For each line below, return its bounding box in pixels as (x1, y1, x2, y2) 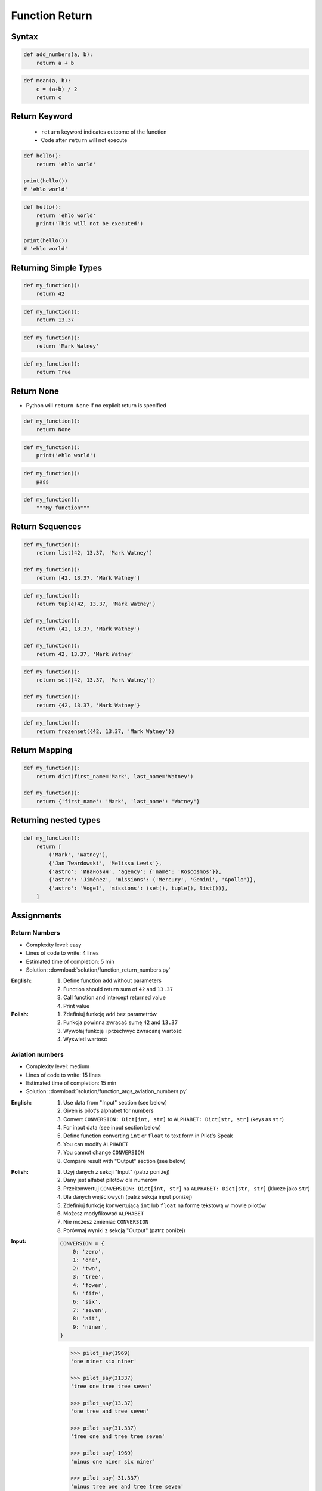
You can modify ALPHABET (63, 1140, 129, 1147)
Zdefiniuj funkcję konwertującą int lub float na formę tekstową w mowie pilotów (63, 1202, 267, 1209)
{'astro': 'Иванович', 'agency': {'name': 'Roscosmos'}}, (48, 868, 222, 875)
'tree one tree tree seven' (70, 1383, 153, 1390)
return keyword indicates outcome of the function (41, 128, 167, 135)
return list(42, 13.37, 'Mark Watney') (36, 549, 153, 556)
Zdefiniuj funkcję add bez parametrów (63, 1010, 157, 1017)
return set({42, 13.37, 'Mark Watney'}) (36, 677, 156, 683)
